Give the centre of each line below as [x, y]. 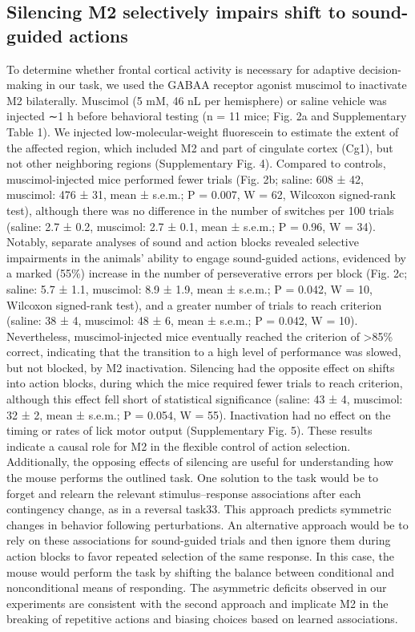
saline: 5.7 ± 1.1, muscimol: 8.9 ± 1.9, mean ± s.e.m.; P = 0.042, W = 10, [189, 288]
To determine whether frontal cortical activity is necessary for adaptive [181, 69]
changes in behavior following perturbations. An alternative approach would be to [207, 524]
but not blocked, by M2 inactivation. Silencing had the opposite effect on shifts [201, 367]
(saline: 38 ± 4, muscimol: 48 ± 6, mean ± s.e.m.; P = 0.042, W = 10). [182, 320]
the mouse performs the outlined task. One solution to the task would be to [193, 478]
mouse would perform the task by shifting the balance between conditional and [201, 571]
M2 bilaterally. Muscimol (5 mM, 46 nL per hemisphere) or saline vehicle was [197, 100]
